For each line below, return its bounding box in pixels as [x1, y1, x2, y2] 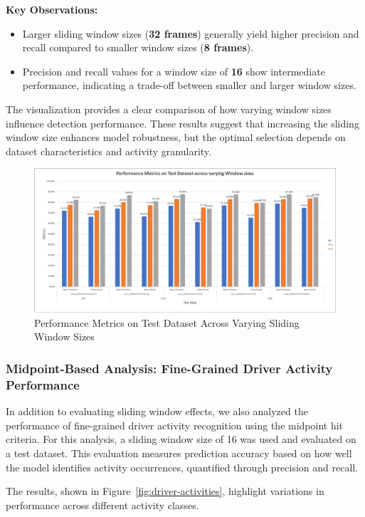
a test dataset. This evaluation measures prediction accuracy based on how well [6, 445, 352, 460]
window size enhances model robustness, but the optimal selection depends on [6, 130, 346, 145]
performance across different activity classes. [6, 497, 199, 512]
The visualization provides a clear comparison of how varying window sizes [6, 101, 332, 116]
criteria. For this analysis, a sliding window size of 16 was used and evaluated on [6, 432, 356, 446]
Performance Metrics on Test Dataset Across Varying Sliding [34, 315, 300, 330]
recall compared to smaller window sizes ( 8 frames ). [22, 40, 254, 55]
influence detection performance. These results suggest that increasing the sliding [6, 115, 359, 130]
